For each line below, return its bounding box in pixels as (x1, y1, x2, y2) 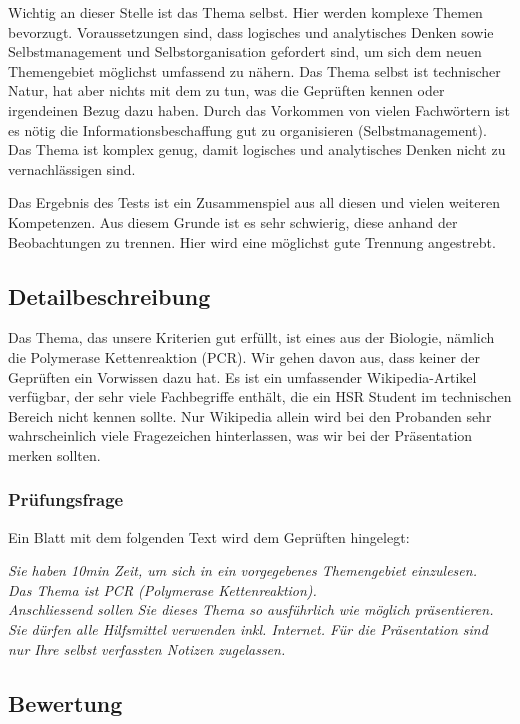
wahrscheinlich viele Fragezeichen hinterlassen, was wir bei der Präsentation (8, 425, 473, 446)
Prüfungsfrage (8, 487, 124, 512)
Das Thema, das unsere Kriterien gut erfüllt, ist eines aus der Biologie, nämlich (8, 327, 495, 348)
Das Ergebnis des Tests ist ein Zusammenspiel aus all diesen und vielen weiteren (8, 192, 500, 213)
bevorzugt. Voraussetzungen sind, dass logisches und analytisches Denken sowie (8, 21, 494, 42)
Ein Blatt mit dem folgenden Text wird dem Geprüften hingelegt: (8, 526, 410, 547)
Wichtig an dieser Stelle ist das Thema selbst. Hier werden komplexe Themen (8, 2, 483, 22)
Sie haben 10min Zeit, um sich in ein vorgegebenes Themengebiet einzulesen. (8, 560, 477, 581)
